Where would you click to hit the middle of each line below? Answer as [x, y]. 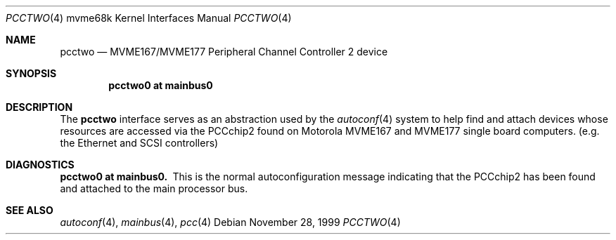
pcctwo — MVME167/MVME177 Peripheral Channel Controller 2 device [224, 52]
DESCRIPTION [39, 107]
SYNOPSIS [31, 73]
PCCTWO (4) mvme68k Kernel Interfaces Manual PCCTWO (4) [149, 18]
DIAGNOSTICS [40, 165]
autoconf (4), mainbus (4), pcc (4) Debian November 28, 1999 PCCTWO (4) [230, 222]
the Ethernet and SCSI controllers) [139, 143]
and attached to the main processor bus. [154, 188]
